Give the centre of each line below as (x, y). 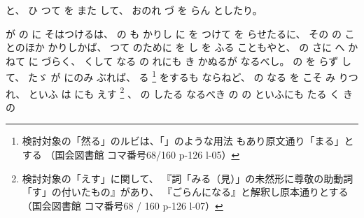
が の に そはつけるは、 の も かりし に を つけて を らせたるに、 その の (174, 33)
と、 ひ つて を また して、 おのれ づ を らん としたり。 (134, 10)
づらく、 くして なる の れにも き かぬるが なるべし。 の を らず (190, 60)
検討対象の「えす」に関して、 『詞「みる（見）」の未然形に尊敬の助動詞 (188, 178)
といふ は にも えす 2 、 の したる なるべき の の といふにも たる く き (190, 92)
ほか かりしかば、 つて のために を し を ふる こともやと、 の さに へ (185, 47)
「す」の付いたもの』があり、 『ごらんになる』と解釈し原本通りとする (185, 192)
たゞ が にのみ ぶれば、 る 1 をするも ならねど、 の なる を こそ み (182, 76)
